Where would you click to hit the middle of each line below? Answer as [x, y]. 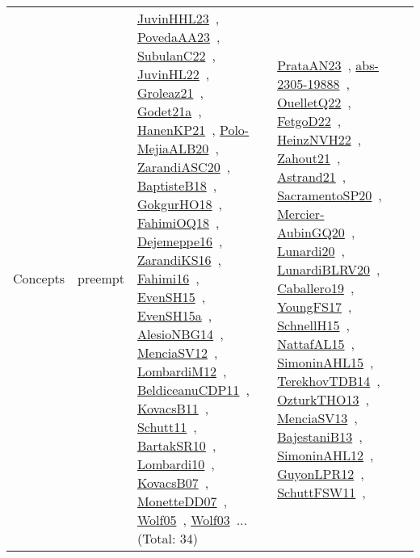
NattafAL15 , [316, 343]
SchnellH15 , [313, 325]
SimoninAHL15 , [325, 362]
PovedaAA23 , [178, 37]
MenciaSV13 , [317, 417]
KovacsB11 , [173, 408]
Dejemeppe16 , [180, 241]
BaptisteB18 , [177, 185]
